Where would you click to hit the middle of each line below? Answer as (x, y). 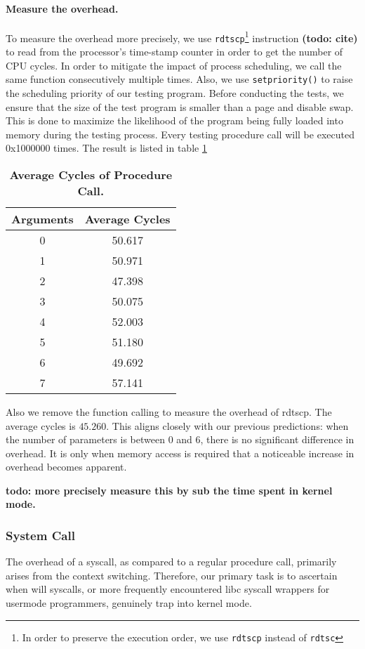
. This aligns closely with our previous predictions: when (227, 425)
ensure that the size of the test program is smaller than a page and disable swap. (180, 106)
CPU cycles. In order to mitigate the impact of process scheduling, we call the (174, 65)
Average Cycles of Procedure (91, 174)
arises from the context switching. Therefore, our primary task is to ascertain (172, 575)
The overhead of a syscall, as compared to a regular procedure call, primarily (171, 562)
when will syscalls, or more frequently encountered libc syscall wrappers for (168, 589)
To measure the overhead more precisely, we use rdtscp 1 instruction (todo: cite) (182, 37)
